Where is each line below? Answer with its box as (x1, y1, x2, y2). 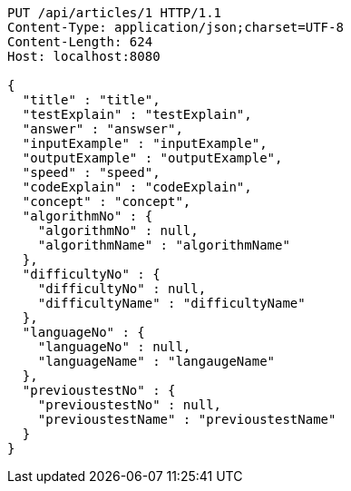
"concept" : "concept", (22, 194, 191, 209)
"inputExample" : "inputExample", (22, 136, 268, 151)
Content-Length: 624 (7, 34, 153, 49)
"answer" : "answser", (22, 122, 183, 136)
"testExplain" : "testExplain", (22, 107, 252, 122)
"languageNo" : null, (37, 339, 191, 354)
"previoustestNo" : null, (37, 398, 222, 412)
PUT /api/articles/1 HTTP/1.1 (7, 5, 222, 20)
